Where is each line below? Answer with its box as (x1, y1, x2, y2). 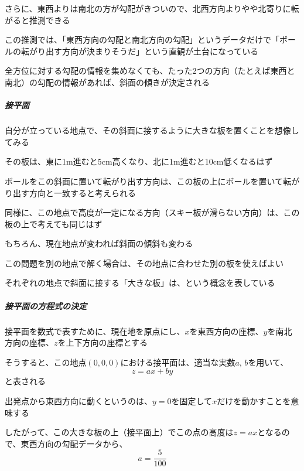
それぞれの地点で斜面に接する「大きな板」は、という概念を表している (5, 277, 275, 289)
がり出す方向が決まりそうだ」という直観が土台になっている (29, 45, 259, 57)
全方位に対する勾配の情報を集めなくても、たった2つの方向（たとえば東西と (5, 64, 295, 77)
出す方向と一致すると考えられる (12, 186, 136, 199)
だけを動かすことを (217, 395, 291, 407)
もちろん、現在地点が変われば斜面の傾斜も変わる (5, 237, 193, 250)
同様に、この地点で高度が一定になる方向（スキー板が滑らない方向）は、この (5, 206, 300, 219)
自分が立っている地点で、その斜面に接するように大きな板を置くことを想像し (5, 124, 299, 136)
